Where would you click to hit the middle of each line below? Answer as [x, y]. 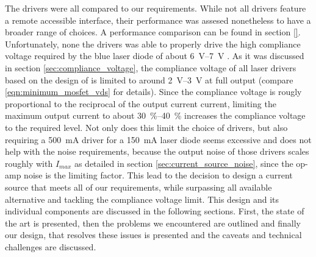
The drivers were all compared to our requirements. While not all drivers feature [156, 8]
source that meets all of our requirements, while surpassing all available [138, 187]
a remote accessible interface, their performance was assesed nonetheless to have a [158, 20]
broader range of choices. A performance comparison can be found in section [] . [153, 32]
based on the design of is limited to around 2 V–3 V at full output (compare [149, 79]
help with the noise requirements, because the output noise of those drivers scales [157, 151]
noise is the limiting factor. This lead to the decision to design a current [158, 175]
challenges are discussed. [51, 246]
